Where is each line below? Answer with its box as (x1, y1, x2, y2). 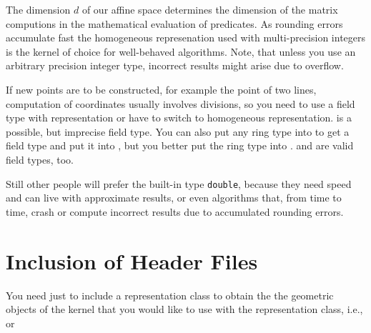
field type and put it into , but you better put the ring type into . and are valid (6, 138, 354, 153)
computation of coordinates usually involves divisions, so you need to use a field (6, 96, 355, 111)
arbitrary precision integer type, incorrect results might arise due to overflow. (6, 58, 344, 73)
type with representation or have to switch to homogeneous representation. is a (6, 110, 352, 125)
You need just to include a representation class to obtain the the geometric (6, 287, 334, 302)
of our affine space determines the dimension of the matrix (81, 2, 338, 16)
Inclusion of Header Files (6, 246, 258, 275)
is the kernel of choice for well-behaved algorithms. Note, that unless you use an (6, 44, 356, 59)
